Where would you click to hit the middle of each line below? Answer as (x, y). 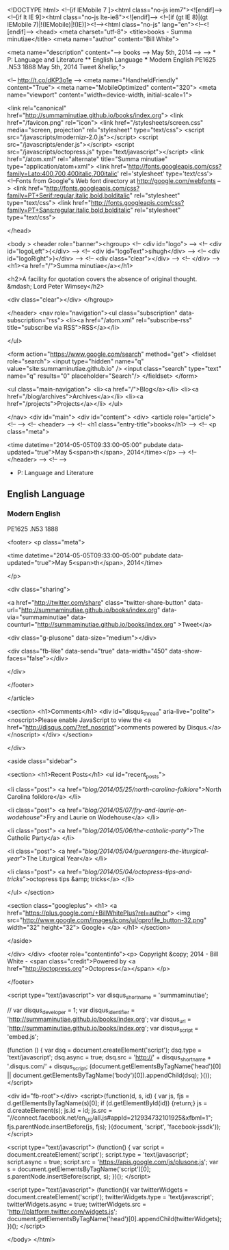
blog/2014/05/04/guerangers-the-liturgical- (147, 851)
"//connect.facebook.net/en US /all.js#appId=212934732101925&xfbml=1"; (110, 1118)
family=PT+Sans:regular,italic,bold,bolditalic (69, 210)
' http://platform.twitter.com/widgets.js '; (62, 1211)
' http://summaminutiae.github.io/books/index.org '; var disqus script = (103, 1029)
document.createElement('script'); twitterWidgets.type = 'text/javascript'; (110, 1197)
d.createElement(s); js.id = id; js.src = (60, 1111)
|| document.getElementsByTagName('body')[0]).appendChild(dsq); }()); (109, 1075)
